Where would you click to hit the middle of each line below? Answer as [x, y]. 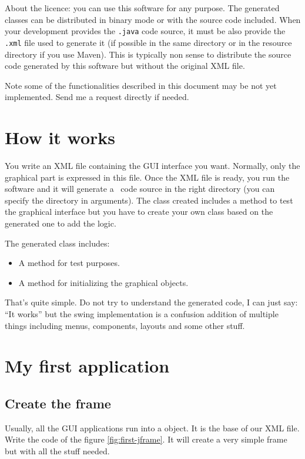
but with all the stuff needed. [57, 450]
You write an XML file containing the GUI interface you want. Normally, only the [152, 165]
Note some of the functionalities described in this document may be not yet [141, 85]
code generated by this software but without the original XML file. [125, 66]
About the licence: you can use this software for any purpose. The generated [142, 8]
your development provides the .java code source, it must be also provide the [145, 31]
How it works [60, 137]
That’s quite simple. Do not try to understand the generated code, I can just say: [151, 302]
